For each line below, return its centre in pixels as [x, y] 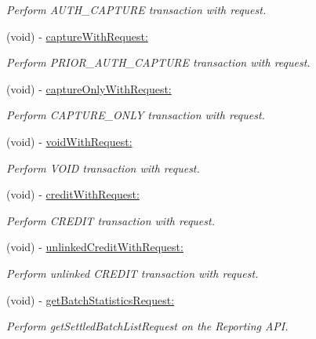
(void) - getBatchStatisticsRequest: [91, 299]
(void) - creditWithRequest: [73, 194]
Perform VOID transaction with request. [103, 168]
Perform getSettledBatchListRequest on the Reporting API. [147, 326]
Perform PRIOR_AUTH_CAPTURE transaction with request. [158, 62]
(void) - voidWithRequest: [69, 141]
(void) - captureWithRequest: [77, 36]
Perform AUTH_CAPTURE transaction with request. [136, 9]
